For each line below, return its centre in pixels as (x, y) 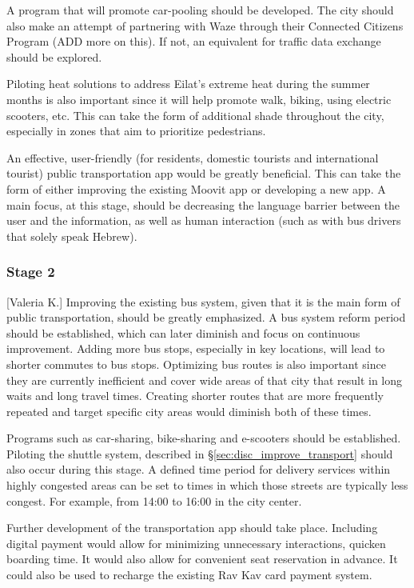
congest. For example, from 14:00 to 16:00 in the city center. (154, 500)
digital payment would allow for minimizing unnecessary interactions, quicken (196, 543)
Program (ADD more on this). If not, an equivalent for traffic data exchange (194, 41)
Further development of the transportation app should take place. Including (192, 528)
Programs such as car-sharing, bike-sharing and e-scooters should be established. (204, 438)
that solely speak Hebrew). (72, 236)
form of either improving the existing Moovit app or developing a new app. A (196, 188)
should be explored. (54, 56)
